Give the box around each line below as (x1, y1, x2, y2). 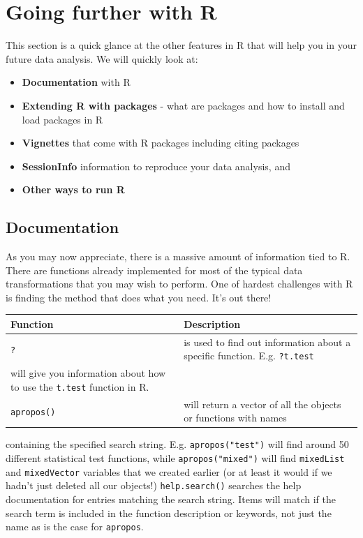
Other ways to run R (22, 182, 125, 197)
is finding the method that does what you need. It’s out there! (6, 290, 272, 304)
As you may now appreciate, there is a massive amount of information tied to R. (6, 249, 350, 264)
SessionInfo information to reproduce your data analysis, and (22, 158, 290, 173)
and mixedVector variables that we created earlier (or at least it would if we (6, 464, 332, 479)
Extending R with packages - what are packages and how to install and (22, 98, 345, 112)
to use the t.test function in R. (10, 379, 149, 394)
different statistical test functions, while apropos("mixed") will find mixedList (6, 451, 345, 465)
